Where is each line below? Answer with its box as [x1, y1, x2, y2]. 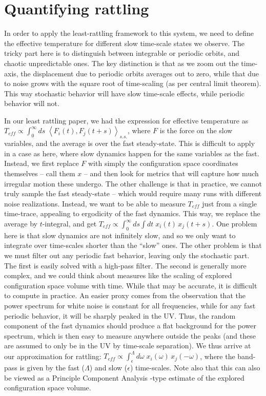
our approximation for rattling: [4, 350, 101, 361]
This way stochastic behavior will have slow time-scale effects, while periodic [4, 88, 245, 98]
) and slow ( [89, 362, 128, 373]
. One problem [212, 218, 257, 229]
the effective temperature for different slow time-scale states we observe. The [4, 37, 245, 48]
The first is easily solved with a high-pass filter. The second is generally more [4, 260, 247, 270]
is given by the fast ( [19, 362, 85, 373]
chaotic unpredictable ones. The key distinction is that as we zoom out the [4, 57, 239, 68]
